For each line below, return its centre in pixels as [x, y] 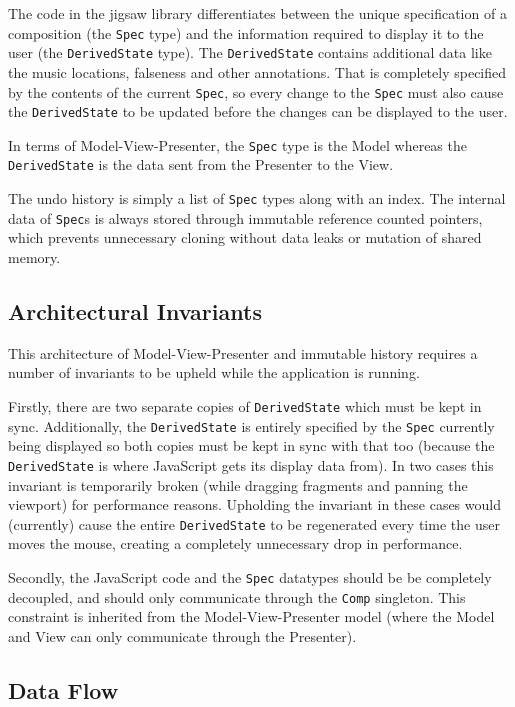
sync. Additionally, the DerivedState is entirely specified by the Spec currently [251, 425]
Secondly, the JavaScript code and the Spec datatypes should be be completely [250, 577]
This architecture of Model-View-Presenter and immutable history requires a [243, 352]
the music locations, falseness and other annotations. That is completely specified [257, 71]
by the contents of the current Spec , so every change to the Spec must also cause [256, 91]
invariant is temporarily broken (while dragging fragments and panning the [238, 484]
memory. [34, 257]
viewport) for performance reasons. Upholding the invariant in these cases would [254, 504]
